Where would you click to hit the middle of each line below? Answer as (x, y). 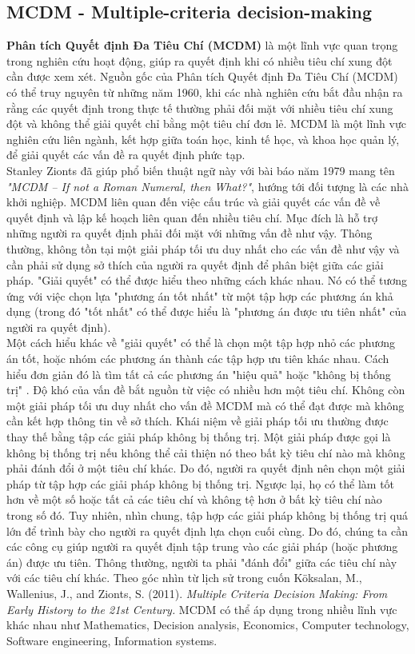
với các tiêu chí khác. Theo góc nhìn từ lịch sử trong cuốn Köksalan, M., (184, 578)
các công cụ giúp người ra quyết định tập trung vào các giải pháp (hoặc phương (202, 546)
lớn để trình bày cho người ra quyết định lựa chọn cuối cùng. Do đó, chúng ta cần (207, 530)
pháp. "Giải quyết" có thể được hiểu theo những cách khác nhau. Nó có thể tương (207, 280)
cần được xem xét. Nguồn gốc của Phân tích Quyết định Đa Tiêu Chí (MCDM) (202, 76)
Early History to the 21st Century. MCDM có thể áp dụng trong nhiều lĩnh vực (202, 609)
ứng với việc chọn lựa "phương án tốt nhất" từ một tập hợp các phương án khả (200, 295)
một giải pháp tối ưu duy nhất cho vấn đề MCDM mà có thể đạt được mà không (206, 405)
